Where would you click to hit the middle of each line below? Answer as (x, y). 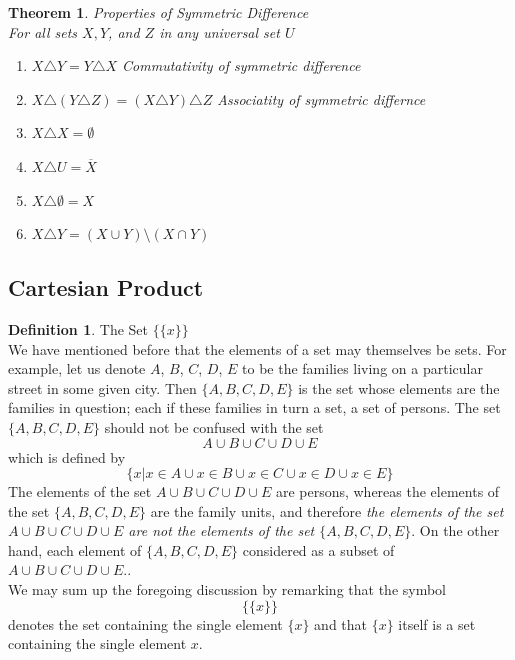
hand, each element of (75, 549)
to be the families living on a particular (362, 368)
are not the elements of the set (221, 530)
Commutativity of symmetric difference (241, 65)
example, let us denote (77, 368)
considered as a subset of (318, 549)
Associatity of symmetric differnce (321, 98)
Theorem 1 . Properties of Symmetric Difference (158, 12)
